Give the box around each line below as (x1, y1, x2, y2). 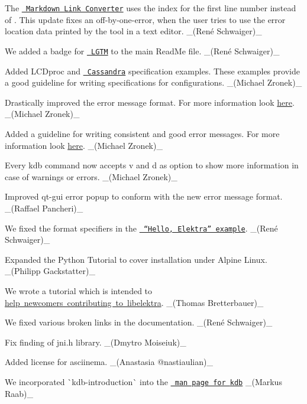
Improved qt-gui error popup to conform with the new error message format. (5, 190, 283, 203)
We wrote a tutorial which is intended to (5, 284, 153, 297)
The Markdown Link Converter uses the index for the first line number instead (5, 2, 296, 14)
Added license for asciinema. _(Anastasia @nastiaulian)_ (5, 356, 213, 368)
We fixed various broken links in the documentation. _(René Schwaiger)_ (5, 316, 273, 328)
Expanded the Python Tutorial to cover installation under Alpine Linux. (5, 253, 267, 265)
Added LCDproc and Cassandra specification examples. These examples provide (5, 64, 300, 77)
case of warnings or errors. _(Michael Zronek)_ (5, 170, 177, 183)
